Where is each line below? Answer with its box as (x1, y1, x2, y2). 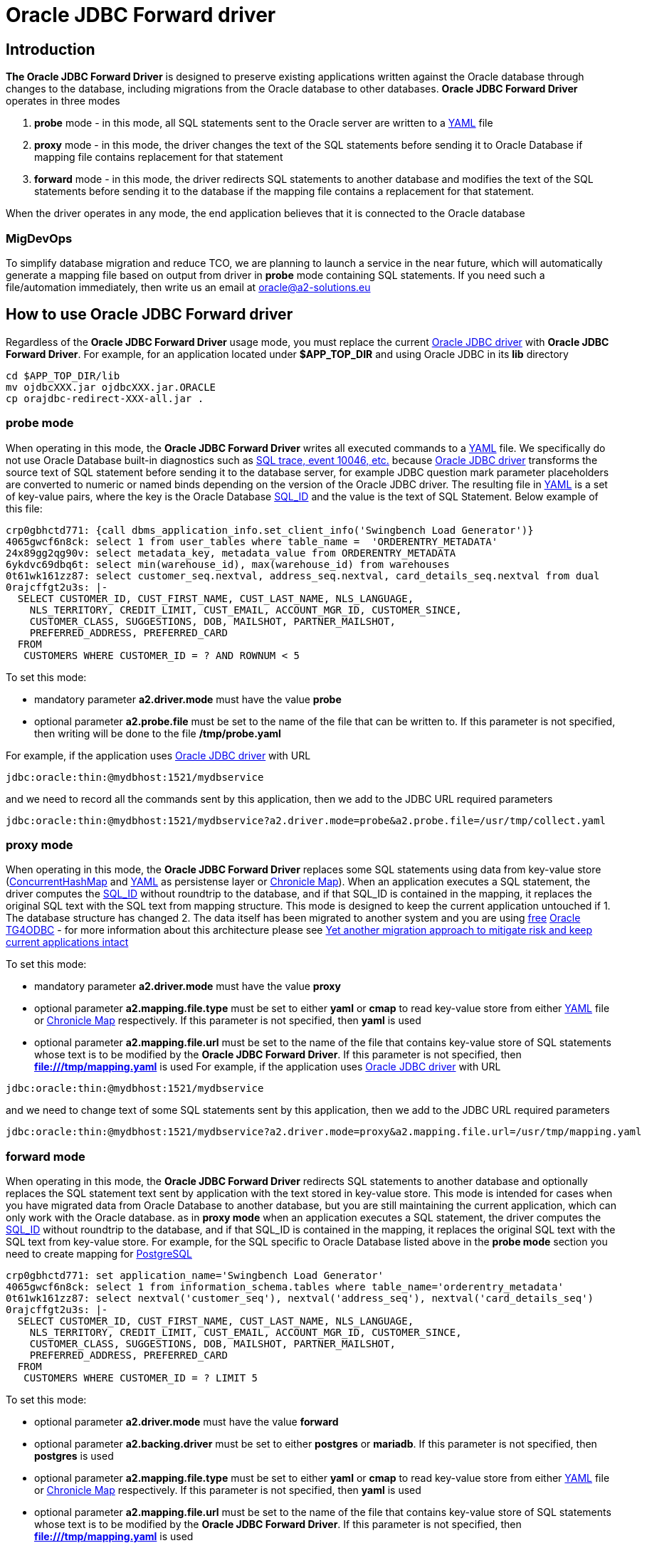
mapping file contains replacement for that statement (34, 151, 283, 164)
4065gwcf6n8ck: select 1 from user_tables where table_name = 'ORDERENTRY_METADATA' (6, 535, 498, 547)
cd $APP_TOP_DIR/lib (6, 369, 120, 381)
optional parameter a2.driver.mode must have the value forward (34, 1416, 339, 1428)
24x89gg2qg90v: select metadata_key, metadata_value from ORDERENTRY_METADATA (6, 547, 456, 559)
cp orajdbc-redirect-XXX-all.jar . (6, 392, 204, 404)
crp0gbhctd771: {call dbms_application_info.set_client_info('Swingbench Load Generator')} (6, 524, 534, 536)
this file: (6, 502, 43, 515)
